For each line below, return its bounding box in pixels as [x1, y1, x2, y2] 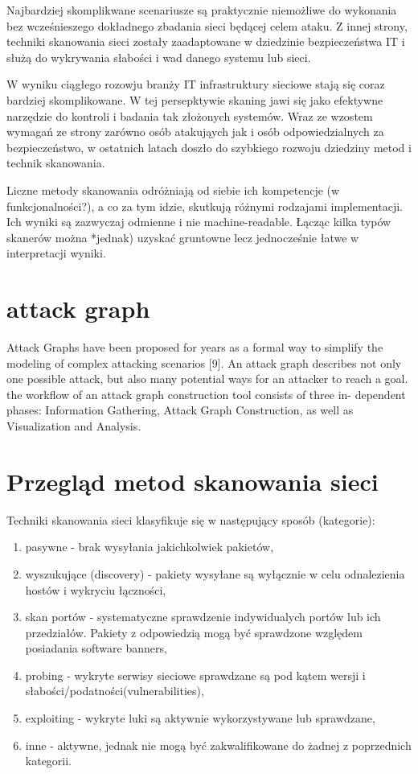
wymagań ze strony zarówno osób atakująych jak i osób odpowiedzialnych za [6, 123, 384, 140]
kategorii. [25, 752, 72, 769]
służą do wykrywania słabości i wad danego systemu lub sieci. [6, 48, 311, 65]
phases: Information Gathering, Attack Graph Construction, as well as [6, 401, 354, 418]
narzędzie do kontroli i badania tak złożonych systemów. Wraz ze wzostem [6, 107, 373, 124]
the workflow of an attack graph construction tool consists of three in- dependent [6, 385, 406, 402]
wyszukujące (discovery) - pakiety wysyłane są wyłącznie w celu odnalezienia [25, 565, 405, 582]
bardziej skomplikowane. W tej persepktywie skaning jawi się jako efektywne [6, 91, 383, 108]
